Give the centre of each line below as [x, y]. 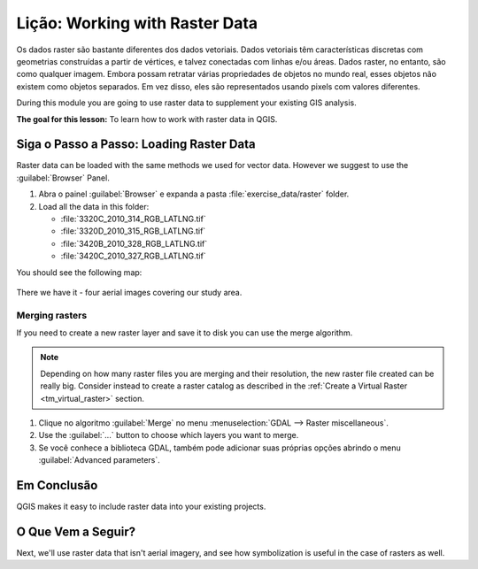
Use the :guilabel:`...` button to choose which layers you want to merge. [169, 435]
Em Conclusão [57, 485]
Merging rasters [52, 315]
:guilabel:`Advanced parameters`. [100, 460]
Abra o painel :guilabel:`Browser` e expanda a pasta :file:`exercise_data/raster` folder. [194, 194]
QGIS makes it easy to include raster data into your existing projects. [141, 507]
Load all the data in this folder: [94, 206]
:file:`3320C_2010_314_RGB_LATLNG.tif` [134, 219]
